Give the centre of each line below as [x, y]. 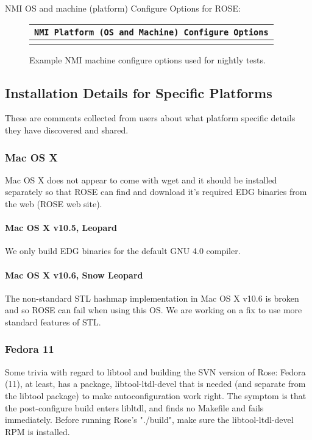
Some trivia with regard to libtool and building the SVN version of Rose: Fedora [155, 371]
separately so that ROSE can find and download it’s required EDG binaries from [156, 192]
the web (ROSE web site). [54, 203]
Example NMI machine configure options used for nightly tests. [147, 59]
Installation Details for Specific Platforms [139, 92]
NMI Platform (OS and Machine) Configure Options [151, 32]
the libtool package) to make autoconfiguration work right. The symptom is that [156, 395]
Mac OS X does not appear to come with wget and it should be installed [141, 179]
